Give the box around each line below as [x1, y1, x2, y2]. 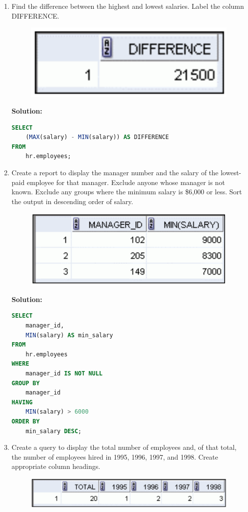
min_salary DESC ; [25, 427, 82, 435]
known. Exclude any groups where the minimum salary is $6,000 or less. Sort [11, 186, 242, 197]
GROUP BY [11, 379, 40, 387]
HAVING [11, 398, 33, 406]
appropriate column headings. [11, 461, 101, 471]
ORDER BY [11, 418, 40, 425]
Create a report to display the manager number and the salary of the [11, 167, 219, 177]
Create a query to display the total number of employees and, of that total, [11, 442, 237, 452]
